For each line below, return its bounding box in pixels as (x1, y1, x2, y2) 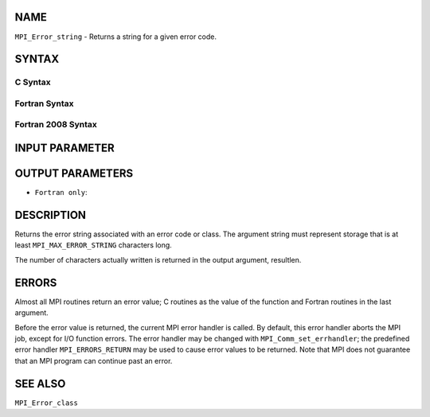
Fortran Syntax (14, 98, 74, 109)
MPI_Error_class (14, 398, 79, 407)
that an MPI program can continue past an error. (14, 356, 173, 365)
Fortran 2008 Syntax (14, 119, 97, 131)
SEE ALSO (14, 376, 66, 390)
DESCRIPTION (14, 208, 87, 222)
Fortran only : (34, 188, 88, 197)
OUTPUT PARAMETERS (14, 167, 134, 181)
